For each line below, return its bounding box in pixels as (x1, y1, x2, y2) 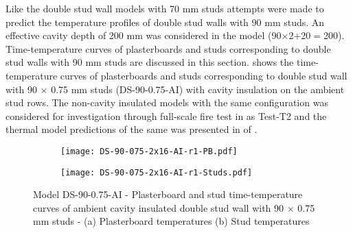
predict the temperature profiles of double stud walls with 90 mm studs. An (5, 14, 325, 29)
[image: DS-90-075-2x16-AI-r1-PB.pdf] (60, 146, 238, 156)
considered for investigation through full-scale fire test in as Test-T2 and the (5, 108, 327, 123)
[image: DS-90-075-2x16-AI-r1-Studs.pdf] (60, 167, 253, 177)
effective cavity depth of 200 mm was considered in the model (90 (5, 28, 282, 42)
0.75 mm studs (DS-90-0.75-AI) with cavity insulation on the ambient (51, 82, 345, 96)
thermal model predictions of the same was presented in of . (5, 122, 258, 136)
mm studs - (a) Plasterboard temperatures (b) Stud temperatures (33, 214, 310, 228)
